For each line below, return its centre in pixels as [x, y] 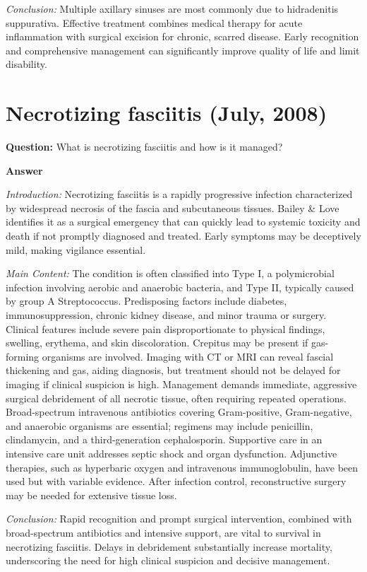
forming [23, 356]
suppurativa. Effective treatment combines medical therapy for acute [154, 22]
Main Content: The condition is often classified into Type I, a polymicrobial [170, 273]
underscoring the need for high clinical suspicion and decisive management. [168, 560]
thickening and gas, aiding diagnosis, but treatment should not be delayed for [173, 370]
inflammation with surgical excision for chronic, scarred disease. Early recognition [182, 36]
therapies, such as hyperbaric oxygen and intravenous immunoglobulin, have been [182, 467]
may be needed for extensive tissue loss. [91, 495]
